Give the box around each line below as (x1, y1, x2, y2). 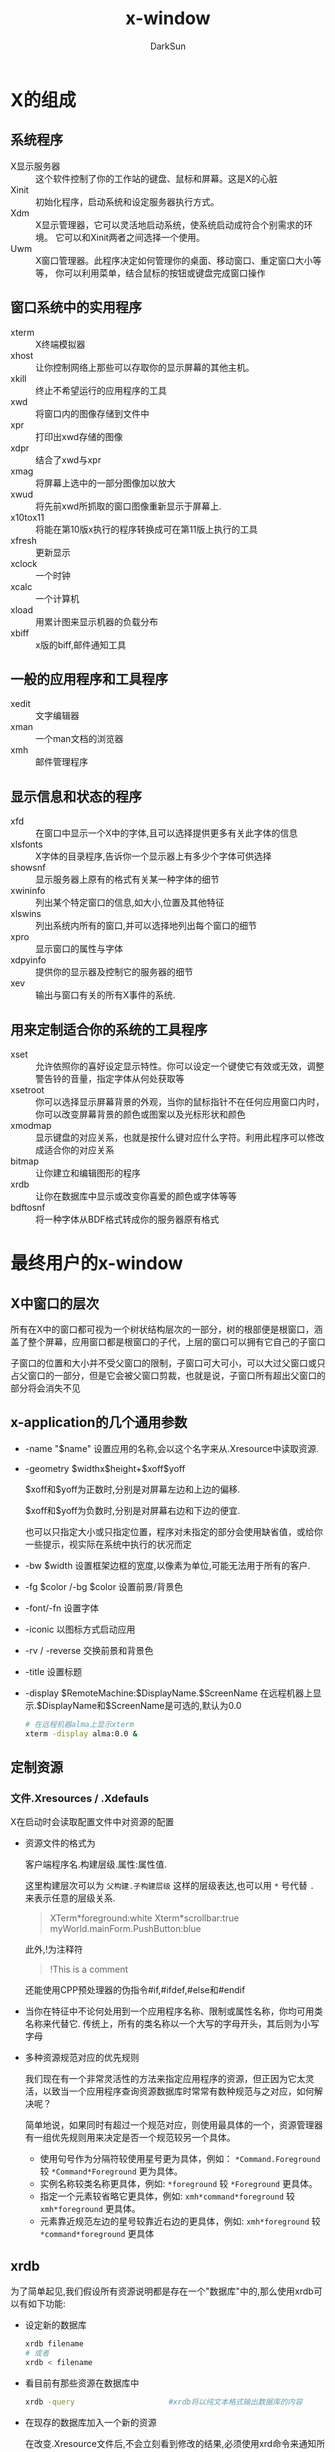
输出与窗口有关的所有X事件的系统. (35, 989, 176, 1001)
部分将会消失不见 (10, 1382, 81, 1394)
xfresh (10, 534, 37, 546)
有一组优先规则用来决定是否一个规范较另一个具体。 (24, 2132, 236, 2144)
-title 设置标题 (24, 1665, 83, 1677)
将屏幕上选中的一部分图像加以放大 (35, 477, 176, 489)
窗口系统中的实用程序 (10, 299, 142, 316)
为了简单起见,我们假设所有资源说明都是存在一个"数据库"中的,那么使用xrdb (10, 2285, 314, 2297)
